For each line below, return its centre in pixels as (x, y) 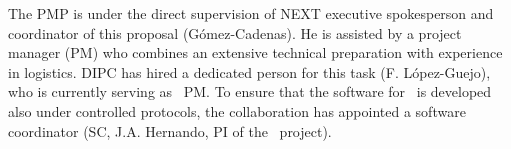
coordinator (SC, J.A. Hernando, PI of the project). (170, 130)
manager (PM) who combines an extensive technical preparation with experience (255, 52)
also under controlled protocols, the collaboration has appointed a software (237, 110)
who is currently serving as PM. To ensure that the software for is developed (250, 91)
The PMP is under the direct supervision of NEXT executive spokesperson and (251, 13)
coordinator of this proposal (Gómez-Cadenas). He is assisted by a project (235, 32)
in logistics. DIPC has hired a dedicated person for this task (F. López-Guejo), (249, 71)
